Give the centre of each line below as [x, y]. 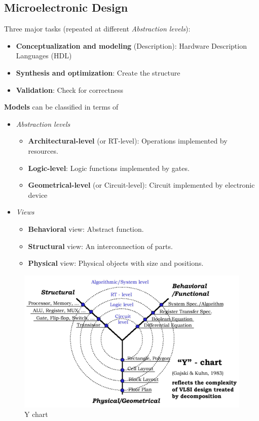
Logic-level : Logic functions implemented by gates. [109, 168]
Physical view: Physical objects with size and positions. [116, 263]
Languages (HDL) [44, 56]
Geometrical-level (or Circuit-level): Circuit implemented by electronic [141, 185]
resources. [43, 150]
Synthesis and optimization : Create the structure [98, 72]
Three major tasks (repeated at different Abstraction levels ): [97, 29]
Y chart [36, 414]
